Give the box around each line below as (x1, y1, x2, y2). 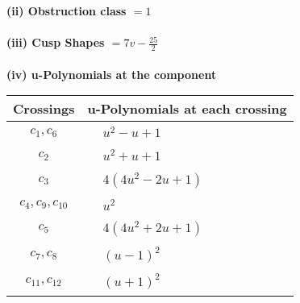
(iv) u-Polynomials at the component (6, 65, 217, 82)
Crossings (13, 99, 75, 118)
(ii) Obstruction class (6, 2, 127, 19)
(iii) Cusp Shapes (6, 34, 105, 51)
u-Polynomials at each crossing (87, 99, 287, 118)
